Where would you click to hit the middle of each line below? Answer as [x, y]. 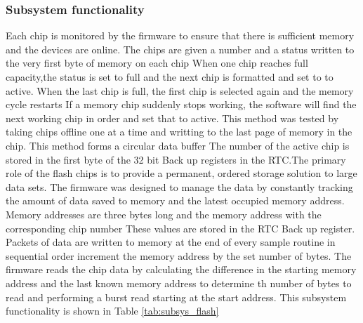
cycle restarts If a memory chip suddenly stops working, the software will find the [181, 104]
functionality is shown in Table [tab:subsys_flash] [112, 311]
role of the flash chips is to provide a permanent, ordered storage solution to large [181, 173]
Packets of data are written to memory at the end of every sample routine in [171, 242]
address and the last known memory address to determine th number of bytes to [179, 283]
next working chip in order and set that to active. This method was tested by [172, 118]
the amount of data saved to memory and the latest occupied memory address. [175, 200]
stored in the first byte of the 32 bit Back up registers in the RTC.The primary [176, 159]
